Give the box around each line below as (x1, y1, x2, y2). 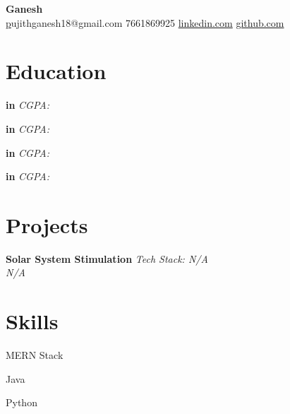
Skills (6, 307, 59, 336)
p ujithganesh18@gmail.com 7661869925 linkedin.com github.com (6, 15, 284, 30)
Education (6, 57, 107, 85)
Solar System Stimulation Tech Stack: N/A (6, 251, 208, 266)
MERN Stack (6, 348, 64, 362)
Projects (6, 210, 88, 239)
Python (6, 395, 37, 410)
